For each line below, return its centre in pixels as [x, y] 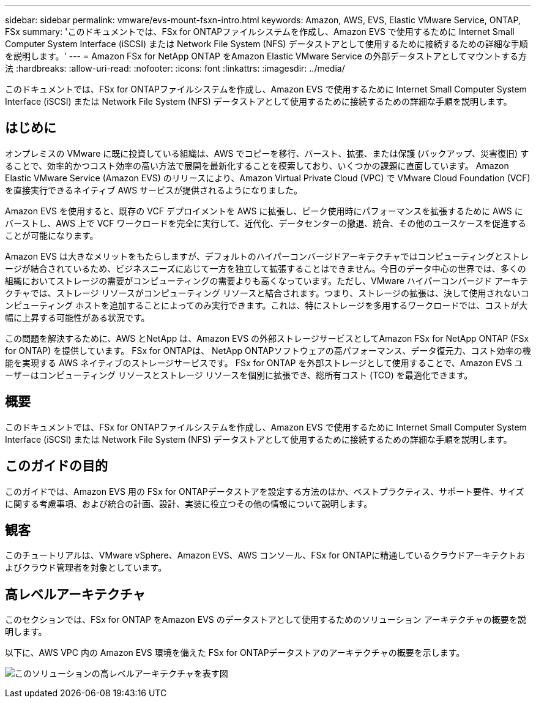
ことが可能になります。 [52, 235]
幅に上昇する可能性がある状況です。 [77, 317]
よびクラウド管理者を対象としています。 [86, 568]
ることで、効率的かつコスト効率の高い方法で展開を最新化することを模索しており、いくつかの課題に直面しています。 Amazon [257, 165]
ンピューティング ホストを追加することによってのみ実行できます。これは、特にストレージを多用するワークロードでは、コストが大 [266, 305]
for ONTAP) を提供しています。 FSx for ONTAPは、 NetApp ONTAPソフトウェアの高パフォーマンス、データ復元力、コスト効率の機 [268, 350]
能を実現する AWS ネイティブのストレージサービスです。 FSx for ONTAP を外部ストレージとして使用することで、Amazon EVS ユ [264, 363]
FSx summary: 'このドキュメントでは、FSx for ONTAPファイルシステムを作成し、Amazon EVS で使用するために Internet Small [260, 32]
